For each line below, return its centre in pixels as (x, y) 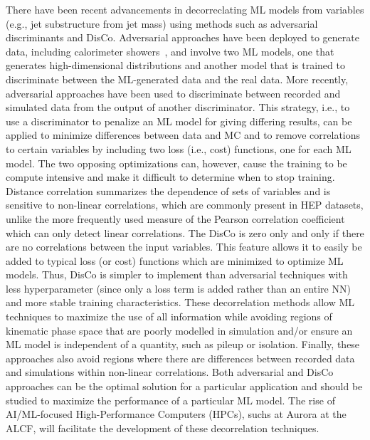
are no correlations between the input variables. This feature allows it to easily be (184, 247)
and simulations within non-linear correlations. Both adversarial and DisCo (170, 372)
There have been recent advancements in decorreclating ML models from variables (185, 9)
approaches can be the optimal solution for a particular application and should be (184, 386)
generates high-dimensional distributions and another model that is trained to (175, 65)
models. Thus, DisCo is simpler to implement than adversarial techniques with (177, 274)
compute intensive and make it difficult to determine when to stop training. (170, 177)
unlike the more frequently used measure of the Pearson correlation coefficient (175, 218)
